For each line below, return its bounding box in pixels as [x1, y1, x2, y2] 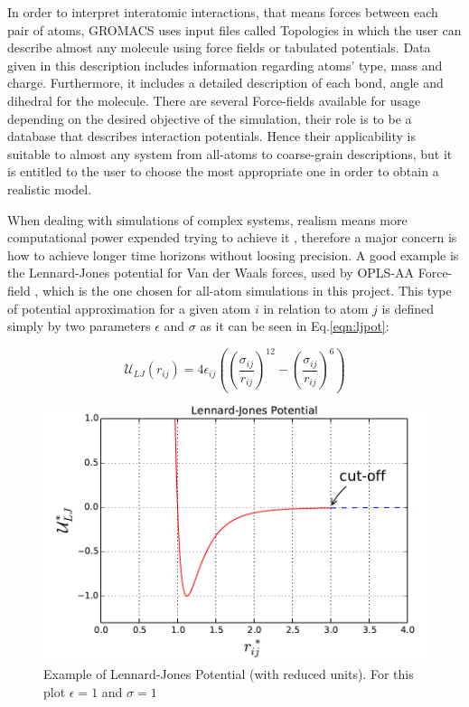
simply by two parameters [7, 316, 151, 335]
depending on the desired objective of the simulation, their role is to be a [7, 108, 412, 127]
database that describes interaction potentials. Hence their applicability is [7, 127, 417, 146]
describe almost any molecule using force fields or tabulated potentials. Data [7, 38, 431, 57]
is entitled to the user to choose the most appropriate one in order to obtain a [7, 162, 439, 181]
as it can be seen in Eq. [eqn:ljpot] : [200, 316, 389, 335]
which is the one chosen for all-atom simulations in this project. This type [42, 280, 452, 299]
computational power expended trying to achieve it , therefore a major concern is [7, 228, 457, 247]
